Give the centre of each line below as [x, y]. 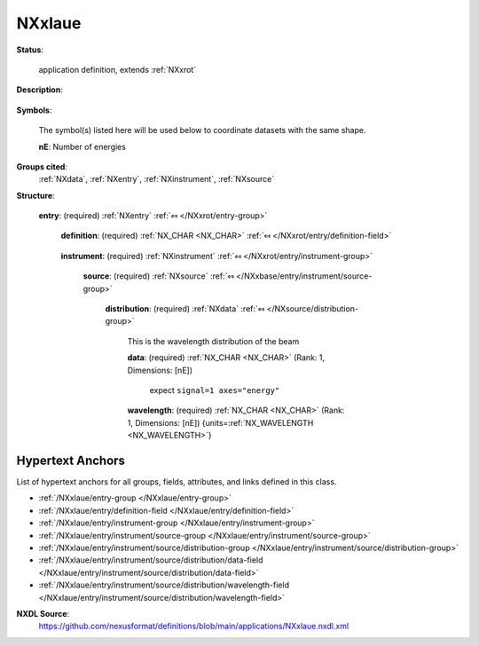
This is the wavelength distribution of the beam [213, 341]
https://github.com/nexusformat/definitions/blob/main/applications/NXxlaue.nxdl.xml [194, 626]
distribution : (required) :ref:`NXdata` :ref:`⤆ [185, 309]
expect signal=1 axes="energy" [215, 390]
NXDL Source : [43, 613]
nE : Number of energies [82, 146]
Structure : [35, 195]
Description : [40, 90]
